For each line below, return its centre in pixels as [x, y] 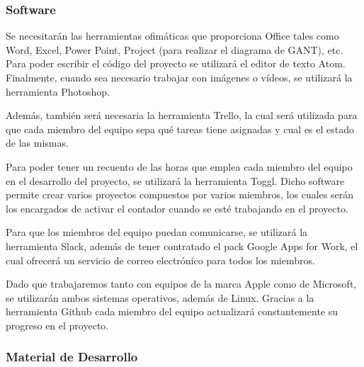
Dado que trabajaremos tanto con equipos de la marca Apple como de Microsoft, [181, 284]
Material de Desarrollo [72, 357]
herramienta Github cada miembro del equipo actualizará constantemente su [172, 311]
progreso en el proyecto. [57, 325]
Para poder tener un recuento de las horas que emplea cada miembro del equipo [179, 166]
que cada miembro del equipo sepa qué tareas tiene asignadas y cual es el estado [180, 129]
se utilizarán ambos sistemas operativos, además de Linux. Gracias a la [160, 297]
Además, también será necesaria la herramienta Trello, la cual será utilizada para [182, 115]
